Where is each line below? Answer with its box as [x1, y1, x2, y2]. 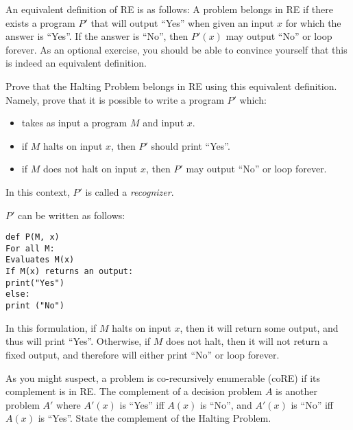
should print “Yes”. [151, 138, 230, 152]
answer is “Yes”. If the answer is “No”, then [5, 29, 188, 43]
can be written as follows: [18, 207, 125, 222]
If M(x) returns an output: [5, 267, 134, 277]
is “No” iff [291, 397, 333, 411]
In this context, [5, 184, 70, 199]
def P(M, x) [5, 232, 60, 242]
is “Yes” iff [119, 397, 165, 411]
